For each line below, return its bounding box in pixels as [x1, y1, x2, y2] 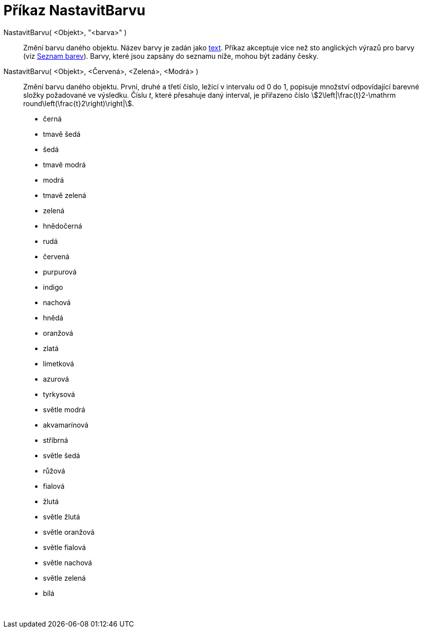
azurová [43, 374, 69, 383]
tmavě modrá [43, 160, 86, 169]
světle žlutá [43, 512, 80, 521]
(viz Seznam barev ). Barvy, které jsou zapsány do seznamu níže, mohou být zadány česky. [23, 51, 318, 60]
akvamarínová [43, 420, 89, 429]
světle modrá [43, 405, 85, 414]
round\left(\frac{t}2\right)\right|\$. [23, 99, 134, 108]
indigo [43, 282, 63, 291]
